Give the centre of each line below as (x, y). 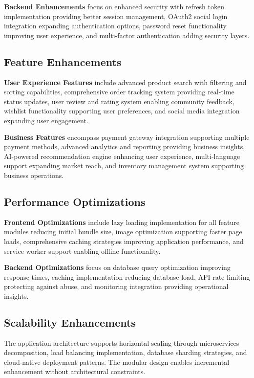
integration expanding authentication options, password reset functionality (115, 26)
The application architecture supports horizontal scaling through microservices (122, 343)
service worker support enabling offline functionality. (82, 251)
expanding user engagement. (46, 120)
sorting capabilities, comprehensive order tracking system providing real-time (119, 92)
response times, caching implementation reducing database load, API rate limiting (127, 277)
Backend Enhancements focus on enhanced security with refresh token (114, 6)
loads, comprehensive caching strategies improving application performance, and (124, 241)
